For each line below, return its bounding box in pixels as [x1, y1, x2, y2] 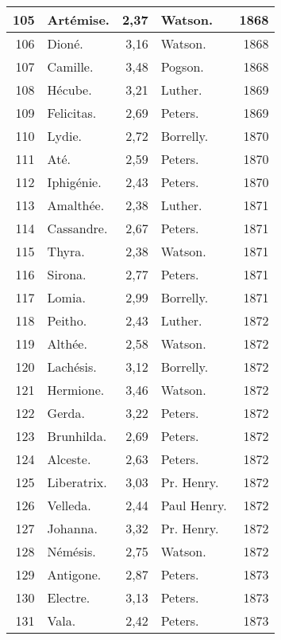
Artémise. [47, 10, 110, 29]
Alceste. [47, 450, 91, 468]
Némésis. [47, 542, 96, 560]
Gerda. [47, 404, 85, 422]
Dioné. [47, 34, 83, 53]
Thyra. [47, 242, 85, 260]
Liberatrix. [47, 473, 107, 491]
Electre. [47, 588, 90, 607]
